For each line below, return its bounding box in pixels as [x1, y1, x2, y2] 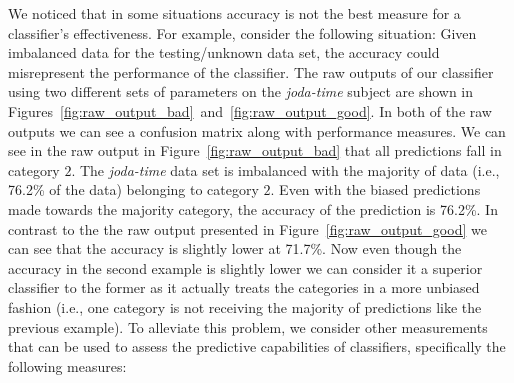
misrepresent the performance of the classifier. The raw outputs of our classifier [8, 61, 494, 82]
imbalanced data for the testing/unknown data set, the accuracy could [8, 42, 440, 63]
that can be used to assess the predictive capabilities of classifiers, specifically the [8, 336, 506, 357]
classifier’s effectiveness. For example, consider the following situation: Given [8, 22, 477, 43]
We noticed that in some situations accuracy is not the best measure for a [8, 3, 461, 23]
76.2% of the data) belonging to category [8, 179, 259, 200]
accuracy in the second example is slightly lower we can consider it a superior [8, 257, 483, 278]
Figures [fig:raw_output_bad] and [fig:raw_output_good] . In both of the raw [8, 100, 492, 121]
